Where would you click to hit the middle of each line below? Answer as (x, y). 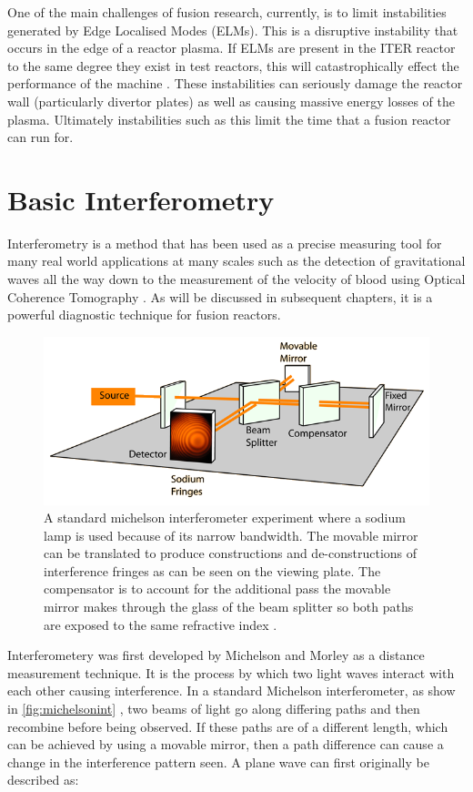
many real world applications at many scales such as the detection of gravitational (236, 261)
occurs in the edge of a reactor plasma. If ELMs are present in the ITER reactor (231, 48)
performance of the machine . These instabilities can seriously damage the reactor (235, 83)
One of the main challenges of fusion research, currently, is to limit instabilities (227, 12)
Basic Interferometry (141, 199)
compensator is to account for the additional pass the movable (217, 589)
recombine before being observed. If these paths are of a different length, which (228, 726)
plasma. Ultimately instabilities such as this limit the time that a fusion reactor (229, 119)
